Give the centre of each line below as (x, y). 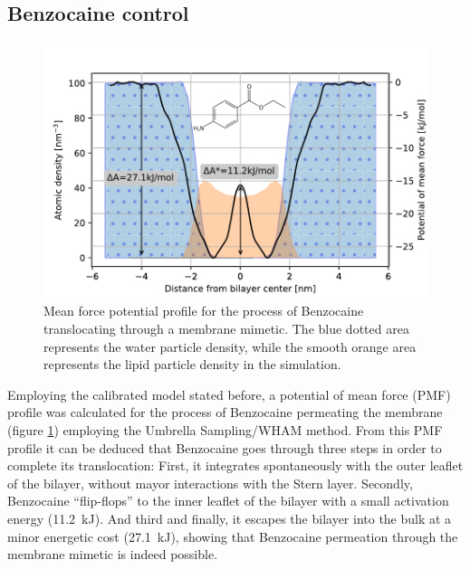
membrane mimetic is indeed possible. (113, 554)
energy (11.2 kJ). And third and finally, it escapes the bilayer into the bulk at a (230, 518)
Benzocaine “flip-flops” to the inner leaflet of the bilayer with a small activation (228, 501)
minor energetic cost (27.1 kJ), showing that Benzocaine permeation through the (233, 536)
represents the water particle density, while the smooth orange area (230, 346)
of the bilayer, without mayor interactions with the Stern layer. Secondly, (210, 483)
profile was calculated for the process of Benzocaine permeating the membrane (225, 412)
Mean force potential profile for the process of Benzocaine (204, 311)
